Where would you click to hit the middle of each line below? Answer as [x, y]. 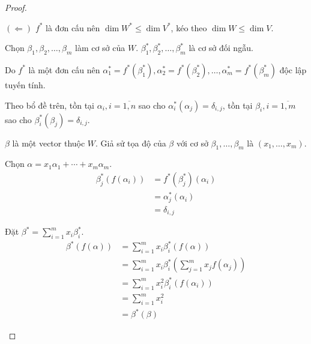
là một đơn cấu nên [64, 69]
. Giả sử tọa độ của [131, 143]
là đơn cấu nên [73, 27]
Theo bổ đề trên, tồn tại [50, 105]
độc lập [293, 69]
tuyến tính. [25, 84]
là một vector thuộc [49, 143]
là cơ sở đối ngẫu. [221, 48]
